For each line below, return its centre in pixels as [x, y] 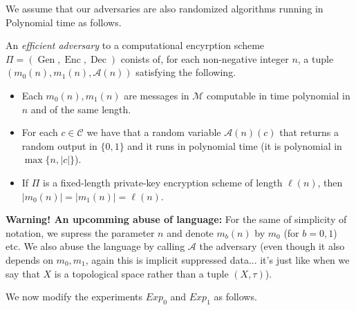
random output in [59, 145]
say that [23, 273]
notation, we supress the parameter [80, 232]
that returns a [309, 132]
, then [330, 182]
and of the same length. [81, 109]
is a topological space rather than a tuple [141, 273]
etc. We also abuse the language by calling [95, 246]
